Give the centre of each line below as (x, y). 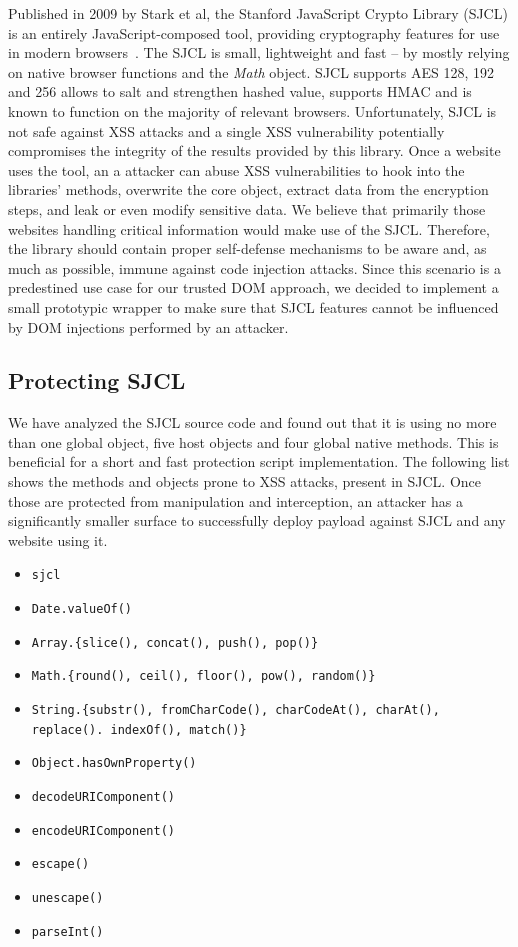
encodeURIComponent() (103, 830)
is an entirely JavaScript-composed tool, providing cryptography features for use (254, 32)
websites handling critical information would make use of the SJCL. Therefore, (249, 228)
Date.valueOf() (82, 609)
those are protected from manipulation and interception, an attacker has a (235, 500)
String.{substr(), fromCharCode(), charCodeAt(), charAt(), (235, 710)
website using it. (58, 539)
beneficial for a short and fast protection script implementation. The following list (259, 461)
